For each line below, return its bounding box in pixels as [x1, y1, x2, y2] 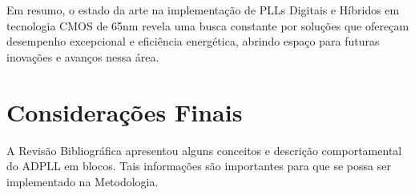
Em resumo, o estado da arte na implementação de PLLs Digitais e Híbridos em [6, 2, 400, 18]
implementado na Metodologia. [6, 173, 159, 189]
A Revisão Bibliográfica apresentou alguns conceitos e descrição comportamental [6, 141, 402, 158]
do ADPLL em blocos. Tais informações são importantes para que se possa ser [6, 157, 391, 174]
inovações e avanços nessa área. [6, 48, 159, 65]
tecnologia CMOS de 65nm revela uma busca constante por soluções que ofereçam [6, 17, 409, 34]
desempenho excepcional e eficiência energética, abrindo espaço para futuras [6, 33, 380, 50]
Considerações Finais [6, 95, 243, 128]
